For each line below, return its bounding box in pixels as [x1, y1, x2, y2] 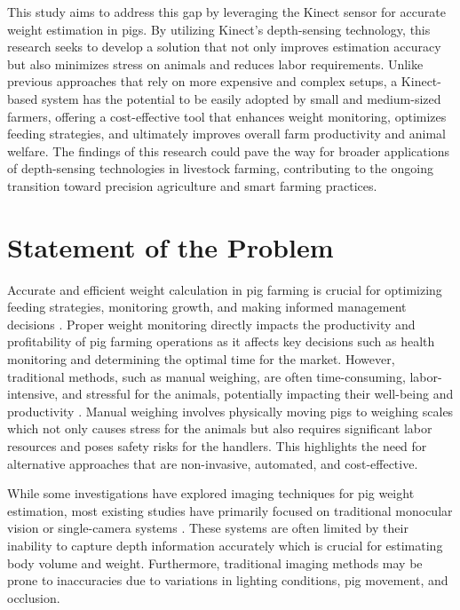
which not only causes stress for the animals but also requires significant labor [7, 419, 432, 438]
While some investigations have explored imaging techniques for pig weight [7, 484, 415, 503]
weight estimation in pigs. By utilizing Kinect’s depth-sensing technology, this [7, 20, 431, 38]
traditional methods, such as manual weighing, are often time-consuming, [7, 367, 406, 385]
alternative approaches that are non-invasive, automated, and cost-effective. [7, 454, 418, 472]
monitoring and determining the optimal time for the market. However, [7, 350, 395, 368]
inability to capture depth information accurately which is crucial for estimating [7, 535, 443, 554]
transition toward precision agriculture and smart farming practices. [7, 176, 377, 194]
